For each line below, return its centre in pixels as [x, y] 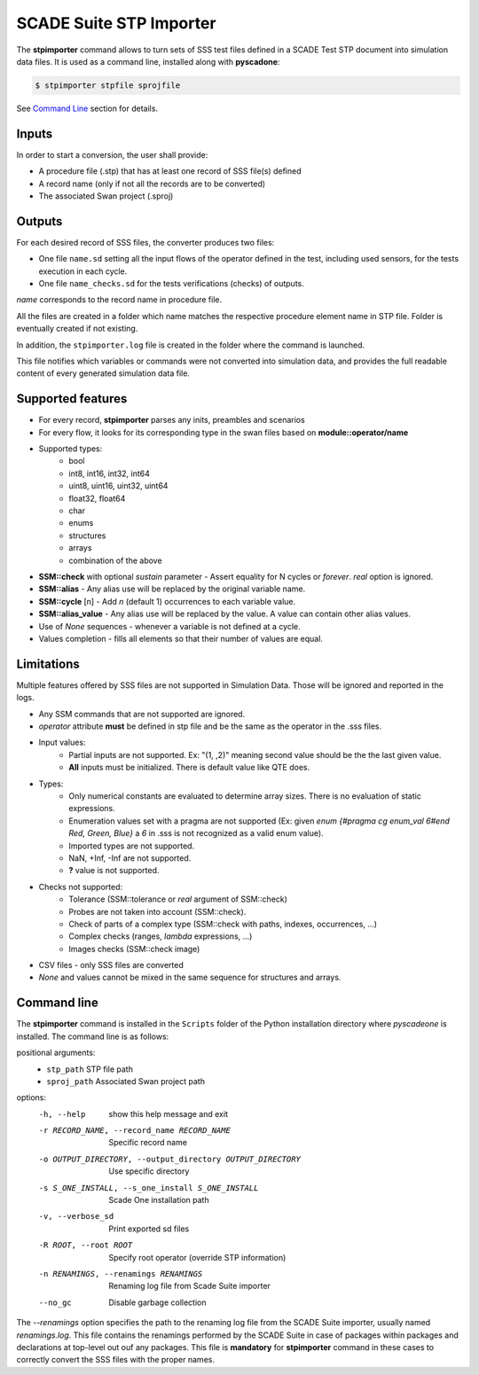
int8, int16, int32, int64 [110, 473]
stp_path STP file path [90, 1069]
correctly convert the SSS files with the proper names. [115, 1360]
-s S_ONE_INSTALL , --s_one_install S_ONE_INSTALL [149, 1187]
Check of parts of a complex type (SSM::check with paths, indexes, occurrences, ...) [223, 924]
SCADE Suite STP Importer [116, 23]
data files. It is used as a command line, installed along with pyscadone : [148, 61]
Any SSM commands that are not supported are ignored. [142, 714]
